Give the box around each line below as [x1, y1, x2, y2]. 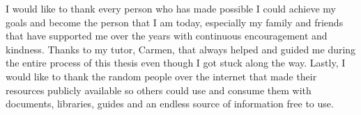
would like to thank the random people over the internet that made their [6, 69, 317, 83]
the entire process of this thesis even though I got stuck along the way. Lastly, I [6, 55, 346, 70]
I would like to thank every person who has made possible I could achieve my [6, 1, 337, 15]
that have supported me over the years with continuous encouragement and [6, 28, 328, 43]
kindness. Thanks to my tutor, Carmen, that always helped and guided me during [6, 42, 356, 56]
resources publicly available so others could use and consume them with [6, 82, 312, 97]
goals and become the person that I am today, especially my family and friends [6, 15, 344, 29]
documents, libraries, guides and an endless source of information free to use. [6, 96, 334, 111]
